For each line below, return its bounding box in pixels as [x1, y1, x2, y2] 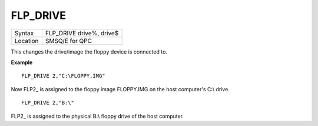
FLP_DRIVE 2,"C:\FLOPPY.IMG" [21, 72, 105, 79]
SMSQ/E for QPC [45, 37, 92, 45]
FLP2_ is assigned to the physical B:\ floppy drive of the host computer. [11, 112, 184, 120]
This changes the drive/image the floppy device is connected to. [11, 48, 168, 55]
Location [14, 37, 39, 45]
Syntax [14, 29, 34, 37]
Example [11, 59, 33, 66]
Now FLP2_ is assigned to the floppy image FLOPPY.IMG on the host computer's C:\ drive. [11, 85, 230, 92]
